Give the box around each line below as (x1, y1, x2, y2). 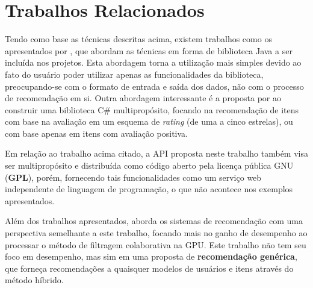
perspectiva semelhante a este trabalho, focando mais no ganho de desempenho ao (5, 227, 308, 239)
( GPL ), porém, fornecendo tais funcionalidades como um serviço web (5, 171, 262, 183)
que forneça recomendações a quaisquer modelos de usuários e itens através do (5, 261, 294, 274)
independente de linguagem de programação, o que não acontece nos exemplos (5, 183, 293, 195)
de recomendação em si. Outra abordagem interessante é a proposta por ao (5, 92, 282, 104)
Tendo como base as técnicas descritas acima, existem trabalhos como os (5, 33, 272, 45)
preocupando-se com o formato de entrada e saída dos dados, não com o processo (5, 80, 304, 92)
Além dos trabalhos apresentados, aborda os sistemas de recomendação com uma (5, 214, 303, 227)
